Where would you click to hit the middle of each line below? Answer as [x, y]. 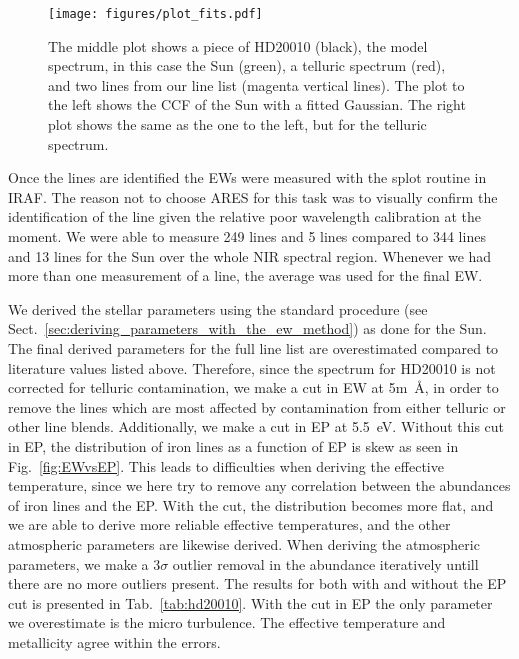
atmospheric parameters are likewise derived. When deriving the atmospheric [244, 543]
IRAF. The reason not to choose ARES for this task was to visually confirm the [253, 196]
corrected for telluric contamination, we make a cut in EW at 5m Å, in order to [253, 387]
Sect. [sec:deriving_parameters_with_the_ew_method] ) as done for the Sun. [247, 328]
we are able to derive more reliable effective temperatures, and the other [229, 524]
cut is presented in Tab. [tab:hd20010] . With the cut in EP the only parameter [250, 602]
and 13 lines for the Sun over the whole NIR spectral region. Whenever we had [250, 255]
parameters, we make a [78, 563]
